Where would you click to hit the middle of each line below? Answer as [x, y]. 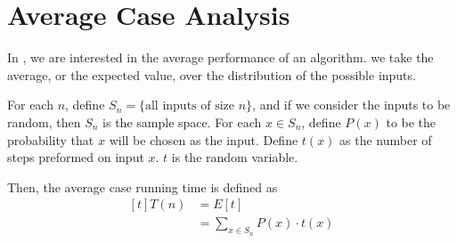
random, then [44, 121]
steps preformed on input [76, 157]
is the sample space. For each [182, 121]
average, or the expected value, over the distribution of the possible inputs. [212, 74]
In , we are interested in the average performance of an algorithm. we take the [220, 57]
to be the [411, 121]
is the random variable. [235, 157]
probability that [51, 139]
